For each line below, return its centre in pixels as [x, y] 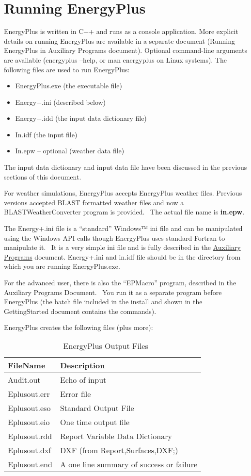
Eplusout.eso [29, 408]
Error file [75, 394]
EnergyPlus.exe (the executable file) [69, 86]
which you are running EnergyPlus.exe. [62, 266]
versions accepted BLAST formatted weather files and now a [94, 202]
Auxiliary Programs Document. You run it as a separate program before [113, 292]
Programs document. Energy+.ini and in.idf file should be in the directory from [122, 256]
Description [82, 365]
